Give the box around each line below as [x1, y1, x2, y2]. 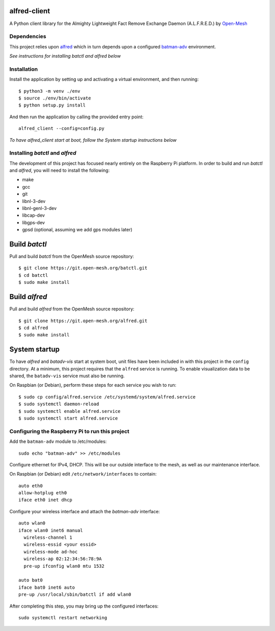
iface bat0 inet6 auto [18, 584, 75, 590]
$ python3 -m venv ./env [18, 88, 80, 94]
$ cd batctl [18, 272, 48, 278]
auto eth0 [18, 483, 43, 489]
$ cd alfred [18, 325, 48, 331]
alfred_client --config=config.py [18, 125, 104, 132]
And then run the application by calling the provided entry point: [9, 114, 144, 120]
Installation [9, 65, 38, 72]
